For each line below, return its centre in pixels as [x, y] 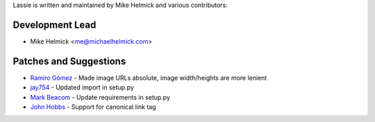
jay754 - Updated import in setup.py [82, 87]
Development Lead [55, 25]
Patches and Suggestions [69, 61]
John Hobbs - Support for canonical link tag [93, 107]
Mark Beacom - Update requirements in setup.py [100, 97]
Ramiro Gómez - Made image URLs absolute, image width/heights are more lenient [149, 78]
